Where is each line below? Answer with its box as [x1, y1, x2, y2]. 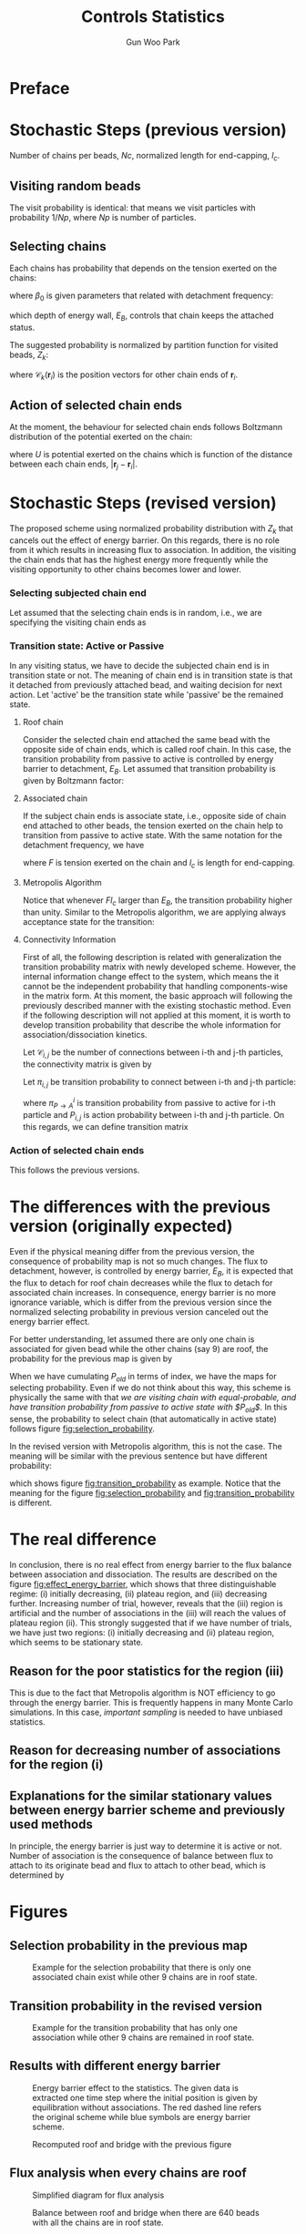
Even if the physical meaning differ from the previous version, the [9, 1245, 255, 1256]
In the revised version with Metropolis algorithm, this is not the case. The [9, 1441, 282, 1452]
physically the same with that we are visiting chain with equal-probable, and [9, 1392, 297, 1403]
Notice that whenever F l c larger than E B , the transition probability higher [22, 895, 293, 907]
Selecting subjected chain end [9, 586, 148, 599]
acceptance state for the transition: [22, 916, 155, 927]
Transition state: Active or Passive [9, 640, 165, 652]
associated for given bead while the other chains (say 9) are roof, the [9, 1343, 269, 1354]
